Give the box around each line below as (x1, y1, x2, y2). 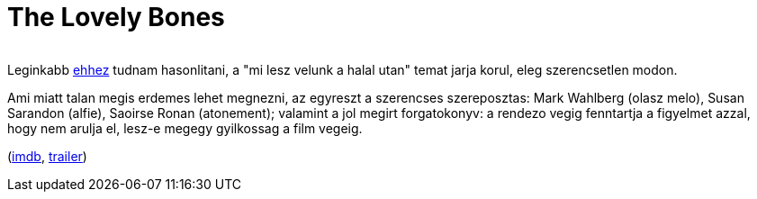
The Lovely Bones (7, 2, 225, 32)
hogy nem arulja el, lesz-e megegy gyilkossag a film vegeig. (7, 120, 363, 136)
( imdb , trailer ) (7, 148, 87, 164)
